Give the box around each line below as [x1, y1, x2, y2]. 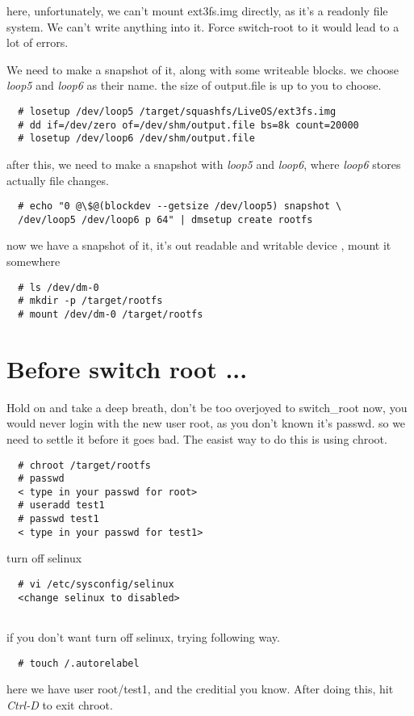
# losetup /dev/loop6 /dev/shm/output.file [18, 133, 255, 145]
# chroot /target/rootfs [18, 459, 151, 471]
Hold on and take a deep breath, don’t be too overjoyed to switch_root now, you [6, 398, 408, 415]
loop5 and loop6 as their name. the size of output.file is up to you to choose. [6, 77, 382, 94]
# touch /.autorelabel [18, 657, 140, 669]
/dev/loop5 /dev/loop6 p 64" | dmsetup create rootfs [18, 213, 313, 225]
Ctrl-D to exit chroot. [6, 696, 113, 713]
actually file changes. [6, 171, 109, 188]
